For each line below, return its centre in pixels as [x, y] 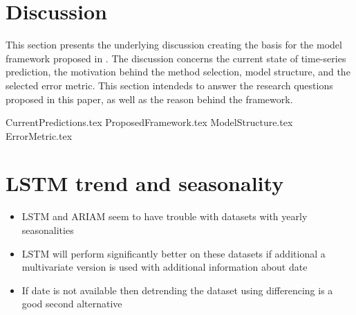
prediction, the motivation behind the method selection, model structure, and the [178, 72]
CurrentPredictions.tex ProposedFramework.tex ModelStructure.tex [149, 122]
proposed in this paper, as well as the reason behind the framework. [149, 99]
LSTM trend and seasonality [145, 183]
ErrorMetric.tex [39, 135]
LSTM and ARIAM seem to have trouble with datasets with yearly [165, 216]
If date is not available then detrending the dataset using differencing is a [177, 290]
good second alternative [72, 304]
